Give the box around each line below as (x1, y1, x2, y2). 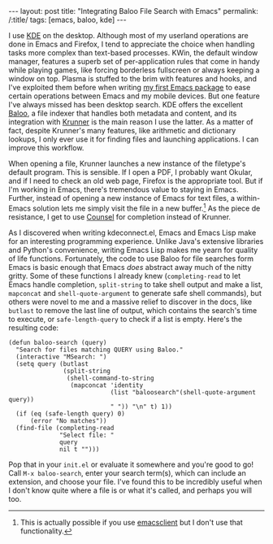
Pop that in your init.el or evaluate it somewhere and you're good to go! (8, 459, 254, 469)
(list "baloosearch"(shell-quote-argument (110, 388, 256, 396)
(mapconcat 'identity (70, 381, 144, 390)
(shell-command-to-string (66, 374, 154, 382)
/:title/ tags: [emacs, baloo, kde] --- (8, 15, 128, 24)
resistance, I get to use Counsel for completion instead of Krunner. (8, 211, 232, 221)
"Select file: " (59, 431, 115, 439)
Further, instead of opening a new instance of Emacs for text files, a (8, 194, 236, 202)
